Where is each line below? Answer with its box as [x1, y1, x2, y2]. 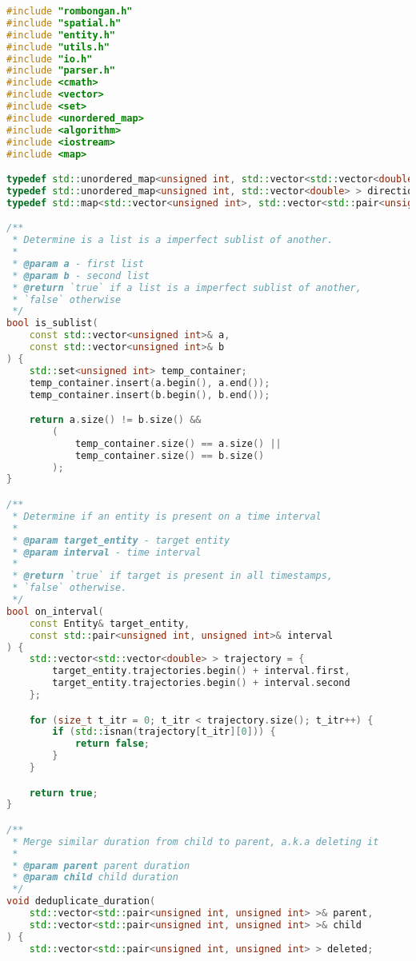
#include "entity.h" [6, 29, 116, 41]
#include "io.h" [6, 53, 93, 65]
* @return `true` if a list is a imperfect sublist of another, [12, 281, 362, 293]
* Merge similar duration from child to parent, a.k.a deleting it [12, 835, 379, 847]
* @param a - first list [12, 257, 144, 269]
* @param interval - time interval [12, 546, 202, 558]
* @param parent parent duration [12, 859, 190, 871]
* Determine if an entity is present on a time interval [12, 510, 322, 522]
